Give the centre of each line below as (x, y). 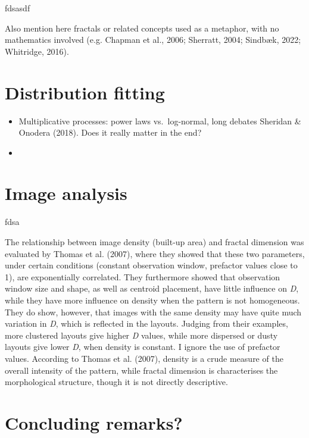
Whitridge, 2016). (37, 51)
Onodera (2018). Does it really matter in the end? (110, 132)
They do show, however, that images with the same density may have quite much (153, 312)
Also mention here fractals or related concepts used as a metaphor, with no (142, 28)
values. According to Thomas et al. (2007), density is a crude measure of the (144, 358)
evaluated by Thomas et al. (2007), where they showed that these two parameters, (155, 253)
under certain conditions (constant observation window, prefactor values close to (151, 265)
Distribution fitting (85, 92)
